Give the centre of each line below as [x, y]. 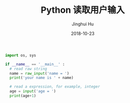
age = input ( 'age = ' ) [33, 91]
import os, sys [21, 55]
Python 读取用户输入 [83, 10]
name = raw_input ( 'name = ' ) [39, 73]
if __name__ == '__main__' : [35, 64]
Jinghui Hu [83, 24]
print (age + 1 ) [23, 96]
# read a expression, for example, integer [55, 87]
